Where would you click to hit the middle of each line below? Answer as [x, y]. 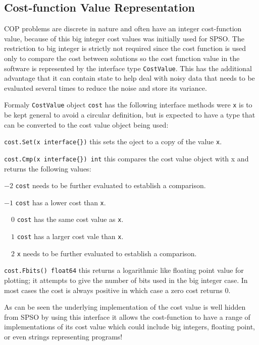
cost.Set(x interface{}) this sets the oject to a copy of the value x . [113, 141]
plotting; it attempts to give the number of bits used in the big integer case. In [126, 280]
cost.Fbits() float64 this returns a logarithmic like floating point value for [124, 270]
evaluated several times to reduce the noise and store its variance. [106, 88]
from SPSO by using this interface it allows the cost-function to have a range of [127, 317]
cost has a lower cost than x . [61, 202]
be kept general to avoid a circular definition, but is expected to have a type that [130, 115]
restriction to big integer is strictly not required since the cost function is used [125, 48]
